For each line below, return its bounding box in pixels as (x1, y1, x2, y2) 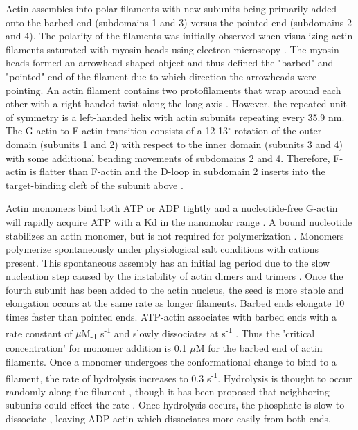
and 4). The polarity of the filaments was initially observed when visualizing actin (6, 28, 353, 43)
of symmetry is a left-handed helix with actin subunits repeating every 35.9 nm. (6, 109, 345, 124)
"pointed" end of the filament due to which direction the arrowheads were (6, 69, 316, 83)
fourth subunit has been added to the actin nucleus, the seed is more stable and (6, 282, 344, 296)
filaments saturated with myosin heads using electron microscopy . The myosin (6, 42, 339, 56)
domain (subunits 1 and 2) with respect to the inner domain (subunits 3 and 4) (6, 136, 343, 151)
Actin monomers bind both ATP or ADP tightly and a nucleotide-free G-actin (6, 201, 338, 215)
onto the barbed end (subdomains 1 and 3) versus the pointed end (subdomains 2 (6, 15, 352, 29)
